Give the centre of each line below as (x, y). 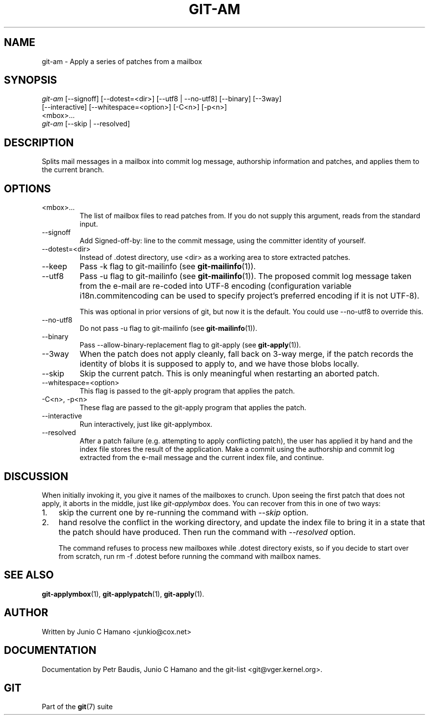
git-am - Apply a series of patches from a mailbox (122, 61)
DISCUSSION (36, 476)
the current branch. (73, 170)
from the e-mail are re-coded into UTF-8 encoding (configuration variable (215, 286)
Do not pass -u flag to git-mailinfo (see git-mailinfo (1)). (168, 328)
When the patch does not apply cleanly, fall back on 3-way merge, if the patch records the (246, 354)
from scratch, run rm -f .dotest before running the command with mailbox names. (190, 556)
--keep (54, 267)
